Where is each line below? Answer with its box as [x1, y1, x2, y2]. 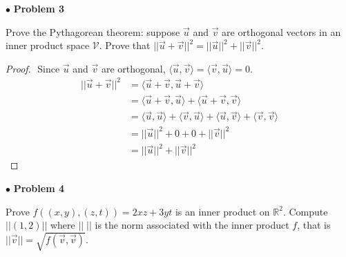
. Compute [282, 204, 328, 218]
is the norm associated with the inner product [95, 218, 289, 232]
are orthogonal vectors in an [222, 24, 341, 39]
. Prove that [99, 38, 151, 53]
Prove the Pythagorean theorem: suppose [6, 24, 180, 39]
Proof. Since [6, 61, 60, 75]
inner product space [6, 38, 90, 53]
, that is [297, 218, 331, 232]
